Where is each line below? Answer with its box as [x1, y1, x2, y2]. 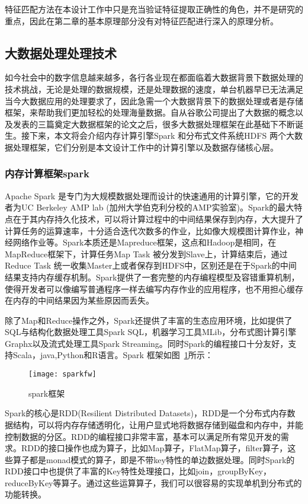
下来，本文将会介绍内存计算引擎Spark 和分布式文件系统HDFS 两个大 [29, 129, 294, 142]
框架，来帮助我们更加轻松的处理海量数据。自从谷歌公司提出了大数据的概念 [5, 106, 295, 119]
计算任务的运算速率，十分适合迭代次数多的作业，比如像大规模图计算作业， [5, 224, 295, 237]
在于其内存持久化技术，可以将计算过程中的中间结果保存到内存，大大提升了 [12, 212, 303, 225]
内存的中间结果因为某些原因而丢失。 [12, 294, 154, 307]
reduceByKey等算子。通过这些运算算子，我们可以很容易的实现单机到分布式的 [5, 476, 302, 489]
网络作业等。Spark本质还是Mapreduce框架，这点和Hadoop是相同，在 [12, 236, 277, 248]
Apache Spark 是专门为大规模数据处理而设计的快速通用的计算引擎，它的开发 [5, 189, 299, 202]
